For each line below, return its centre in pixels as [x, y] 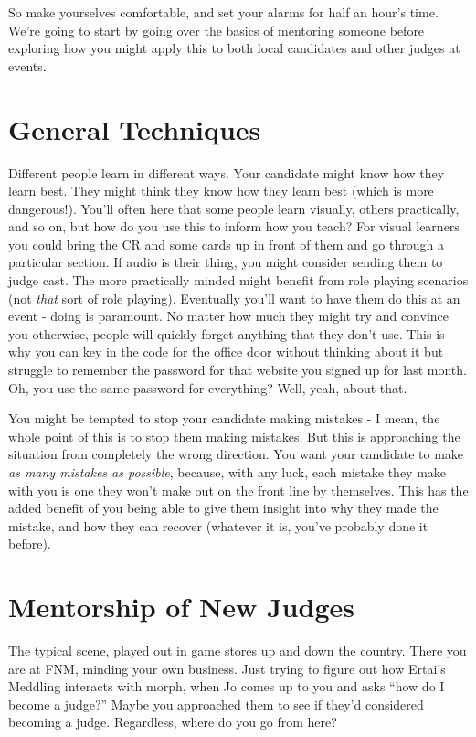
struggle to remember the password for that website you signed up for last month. [238, 370]
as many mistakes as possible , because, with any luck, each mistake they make [227, 472]
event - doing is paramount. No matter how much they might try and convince [229, 316]
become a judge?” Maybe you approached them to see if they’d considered [216, 704]
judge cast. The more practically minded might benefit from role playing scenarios [238, 280]
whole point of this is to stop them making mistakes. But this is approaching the [234, 436]
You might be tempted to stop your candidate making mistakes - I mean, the [224, 418]
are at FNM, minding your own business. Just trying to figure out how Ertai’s [227, 668]
